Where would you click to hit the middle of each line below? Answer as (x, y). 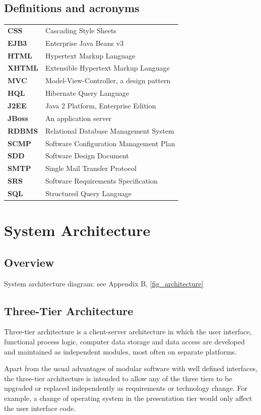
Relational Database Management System (110, 130)
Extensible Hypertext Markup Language (107, 68)
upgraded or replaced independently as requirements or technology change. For (126, 388)
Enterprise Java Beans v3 (84, 43)
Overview (29, 262)
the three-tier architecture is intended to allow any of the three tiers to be (118, 378)
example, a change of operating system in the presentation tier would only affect (128, 398)
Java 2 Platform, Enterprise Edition (101, 106)
